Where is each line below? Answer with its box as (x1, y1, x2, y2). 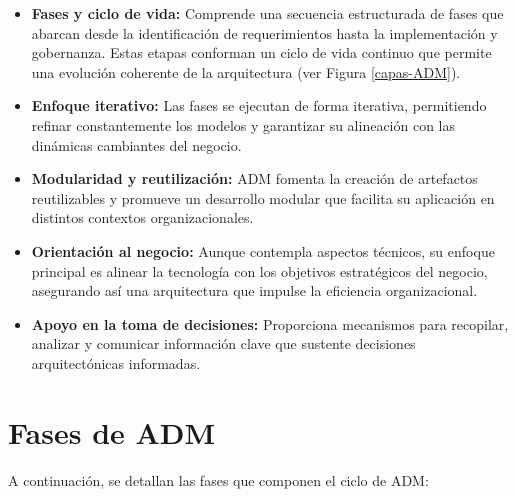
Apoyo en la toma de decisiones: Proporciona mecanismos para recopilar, (31, 313, 509, 334)
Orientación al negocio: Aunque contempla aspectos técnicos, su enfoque (31, 240, 495, 261)
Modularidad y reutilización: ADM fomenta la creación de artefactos (31, 168, 478, 189)
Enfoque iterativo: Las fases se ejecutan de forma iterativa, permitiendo (31, 95, 487, 116)
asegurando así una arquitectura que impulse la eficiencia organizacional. (31, 280, 478, 301)
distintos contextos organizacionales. (31, 207, 254, 228)
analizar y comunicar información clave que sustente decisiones (31, 333, 416, 354)
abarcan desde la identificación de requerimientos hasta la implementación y (31, 22, 498, 43)
